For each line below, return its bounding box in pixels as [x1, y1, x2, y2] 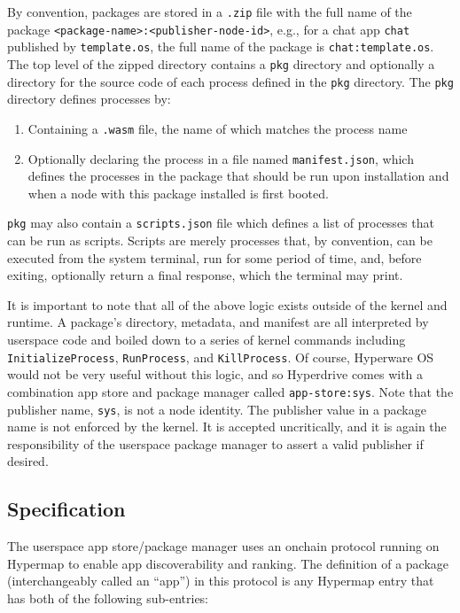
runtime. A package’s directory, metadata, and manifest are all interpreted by [7, 313, 429, 331]
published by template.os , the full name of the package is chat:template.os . [7, 37, 434, 56]
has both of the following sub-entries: [7, 588, 209, 607]
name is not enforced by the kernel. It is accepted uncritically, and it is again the [7, 417, 447, 436]
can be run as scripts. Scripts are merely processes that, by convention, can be [7, 231, 433, 250]
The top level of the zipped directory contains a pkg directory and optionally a [7, 54, 435, 73]
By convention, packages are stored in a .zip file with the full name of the [7, 3, 412, 20]
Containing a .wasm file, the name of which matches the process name [27, 119, 408, 137]
